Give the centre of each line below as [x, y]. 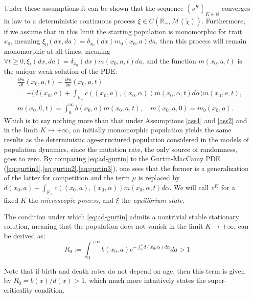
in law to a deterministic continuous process [70, 20]
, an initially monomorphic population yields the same [150, 130]
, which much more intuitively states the [145, 280]
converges [236, 8]
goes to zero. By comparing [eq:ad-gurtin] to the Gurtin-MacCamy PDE [112, 159]
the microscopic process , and [71, 200]
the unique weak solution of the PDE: [61, 71]
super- [217, 280]
